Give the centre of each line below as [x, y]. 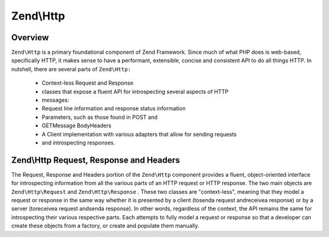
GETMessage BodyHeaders [77, 126]
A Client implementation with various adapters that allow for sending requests [139, 134]
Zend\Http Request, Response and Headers [96, 160]
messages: [55, 100]
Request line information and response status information [114, 108]
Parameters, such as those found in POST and [100, 117]
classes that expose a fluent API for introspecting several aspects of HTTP [135, 91]
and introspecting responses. [79, 143]
